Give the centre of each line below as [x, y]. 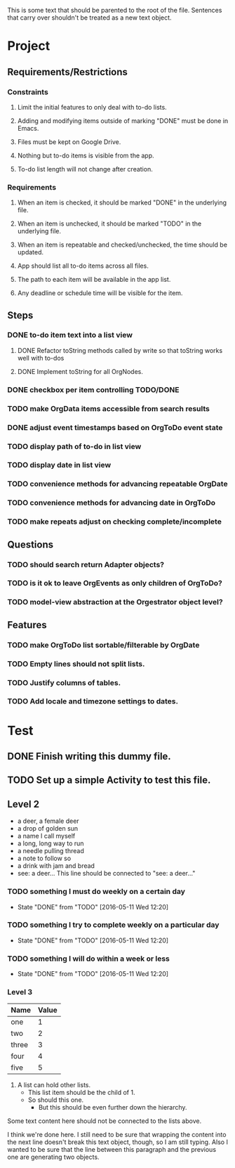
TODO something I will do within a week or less [89, 959]
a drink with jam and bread [56, 866]
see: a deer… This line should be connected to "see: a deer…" [106, 874]
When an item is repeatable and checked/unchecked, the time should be [122, 245]
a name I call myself [46, 836]
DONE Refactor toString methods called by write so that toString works [120, 350]
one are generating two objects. [53, 1157]
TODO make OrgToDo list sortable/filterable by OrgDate [103, 644]
